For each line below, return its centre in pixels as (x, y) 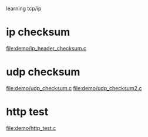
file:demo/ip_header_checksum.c (46, 48)
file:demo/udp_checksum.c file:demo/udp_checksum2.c (74, 88)
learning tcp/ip (24, 8)
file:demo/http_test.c (31, 128)
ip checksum (38, 32)
